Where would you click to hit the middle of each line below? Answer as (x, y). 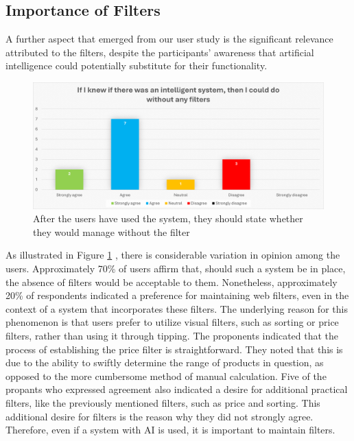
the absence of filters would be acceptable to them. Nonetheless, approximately (172, 282)
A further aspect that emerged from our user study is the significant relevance (169, 39)
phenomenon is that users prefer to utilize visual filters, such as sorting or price (172, 322)
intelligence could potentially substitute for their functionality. (137, 65)
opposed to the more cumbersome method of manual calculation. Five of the (166, 376)
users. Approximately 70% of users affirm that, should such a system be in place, (176, 269)
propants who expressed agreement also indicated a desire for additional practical (177, 389)
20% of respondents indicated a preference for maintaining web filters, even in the (177, 295)
